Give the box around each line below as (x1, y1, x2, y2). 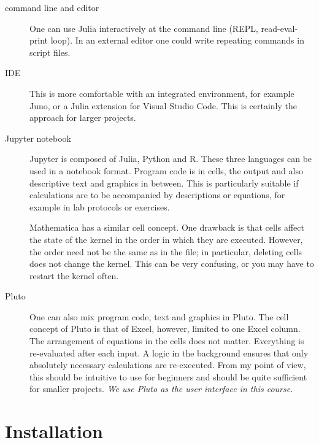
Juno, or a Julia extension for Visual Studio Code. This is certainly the (29, 99, 298, 112)
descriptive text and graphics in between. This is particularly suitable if (29, 176, 299, 189)
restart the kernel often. (29, 269, 119, 282)
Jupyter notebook (5, 131, 71, 144)
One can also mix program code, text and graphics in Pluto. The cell (29, 310, 289, 323)
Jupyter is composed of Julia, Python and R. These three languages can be (29, 152, 312, 165)
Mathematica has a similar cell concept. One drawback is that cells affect (29, 221, 304, 234)
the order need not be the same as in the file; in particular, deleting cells (29, 245, 302, 258)
